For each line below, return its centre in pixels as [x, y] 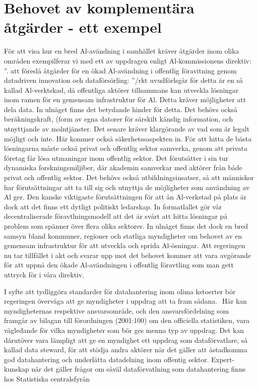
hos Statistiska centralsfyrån [47, 378]
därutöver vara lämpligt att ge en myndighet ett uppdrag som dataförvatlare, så [126, 340]
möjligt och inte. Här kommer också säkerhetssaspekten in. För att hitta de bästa [128, 138]
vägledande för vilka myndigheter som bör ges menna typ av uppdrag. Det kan [124, 330]
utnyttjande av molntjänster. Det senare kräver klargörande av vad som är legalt [127, 129]
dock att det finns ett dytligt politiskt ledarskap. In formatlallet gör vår [113, 206]
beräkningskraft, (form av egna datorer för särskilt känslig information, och [119, 119]
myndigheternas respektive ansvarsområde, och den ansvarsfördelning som [117, 310]
